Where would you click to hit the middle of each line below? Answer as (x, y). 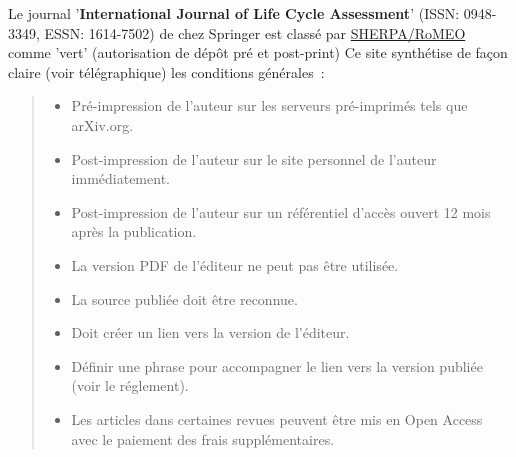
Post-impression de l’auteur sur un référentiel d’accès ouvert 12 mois (281, 211)
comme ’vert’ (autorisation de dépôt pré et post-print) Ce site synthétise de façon (258, 52)
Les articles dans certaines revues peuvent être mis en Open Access (277, 418)
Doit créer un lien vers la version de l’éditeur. (210, 332)
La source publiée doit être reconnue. (184, 298)
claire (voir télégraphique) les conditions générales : (166, 71)
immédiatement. (120, 178)
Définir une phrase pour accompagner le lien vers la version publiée (277, 365)
